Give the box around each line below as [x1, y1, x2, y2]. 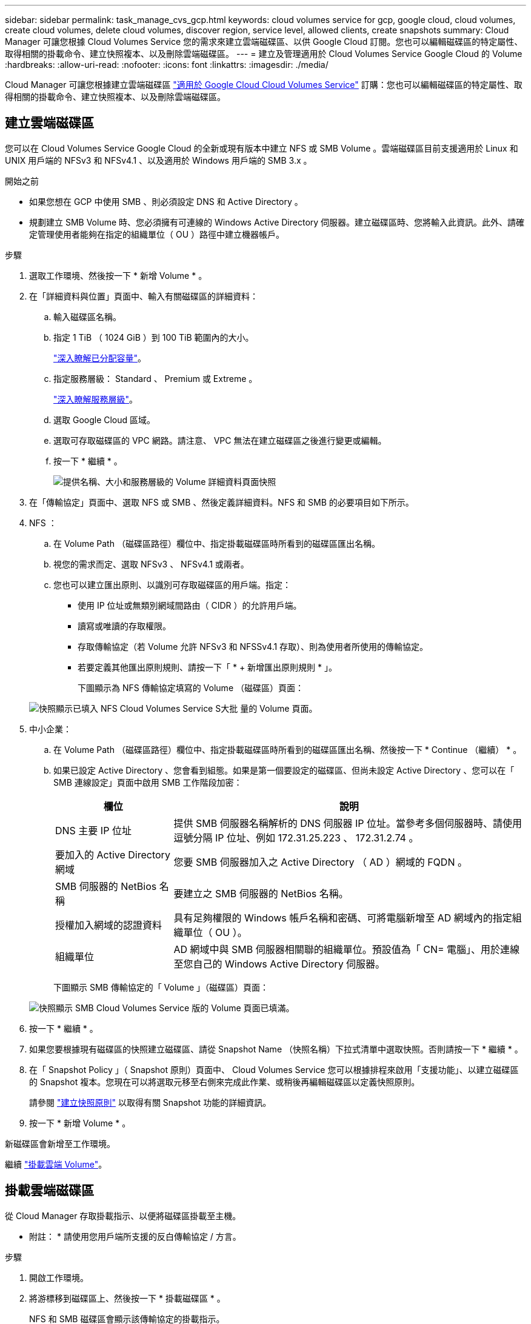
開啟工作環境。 [29, 1272, 88, 1283]
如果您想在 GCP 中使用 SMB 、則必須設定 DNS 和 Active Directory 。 [29, 196, 303, 207]
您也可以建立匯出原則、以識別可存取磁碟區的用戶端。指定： [53, 579, 291, 590]
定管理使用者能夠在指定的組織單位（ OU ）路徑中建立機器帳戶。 [29, 229, 284, 239]
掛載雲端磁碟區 [5, 1183, 94, 1199]
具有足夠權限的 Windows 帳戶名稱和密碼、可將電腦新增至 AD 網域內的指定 [173, 911, 512, 924]
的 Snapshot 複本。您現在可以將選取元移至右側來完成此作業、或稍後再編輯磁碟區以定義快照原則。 [29, 1076, 420, 1087]
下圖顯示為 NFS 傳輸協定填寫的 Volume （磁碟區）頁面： [78, 682, 304, 693]
